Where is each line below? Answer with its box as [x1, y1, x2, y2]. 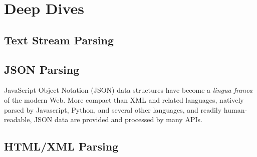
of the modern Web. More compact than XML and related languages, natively [4, 94, 244, 105]
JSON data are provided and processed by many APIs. [34, 114, 202, 125]
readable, [4, 114, 32, 125]
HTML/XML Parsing [4, 139, 119, 154]
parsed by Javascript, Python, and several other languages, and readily [4, 104, 222, 115]
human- [223, 104, 247, 115]
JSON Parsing [4, 61, 80, 77]
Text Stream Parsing [4, 32, 114, 47]
